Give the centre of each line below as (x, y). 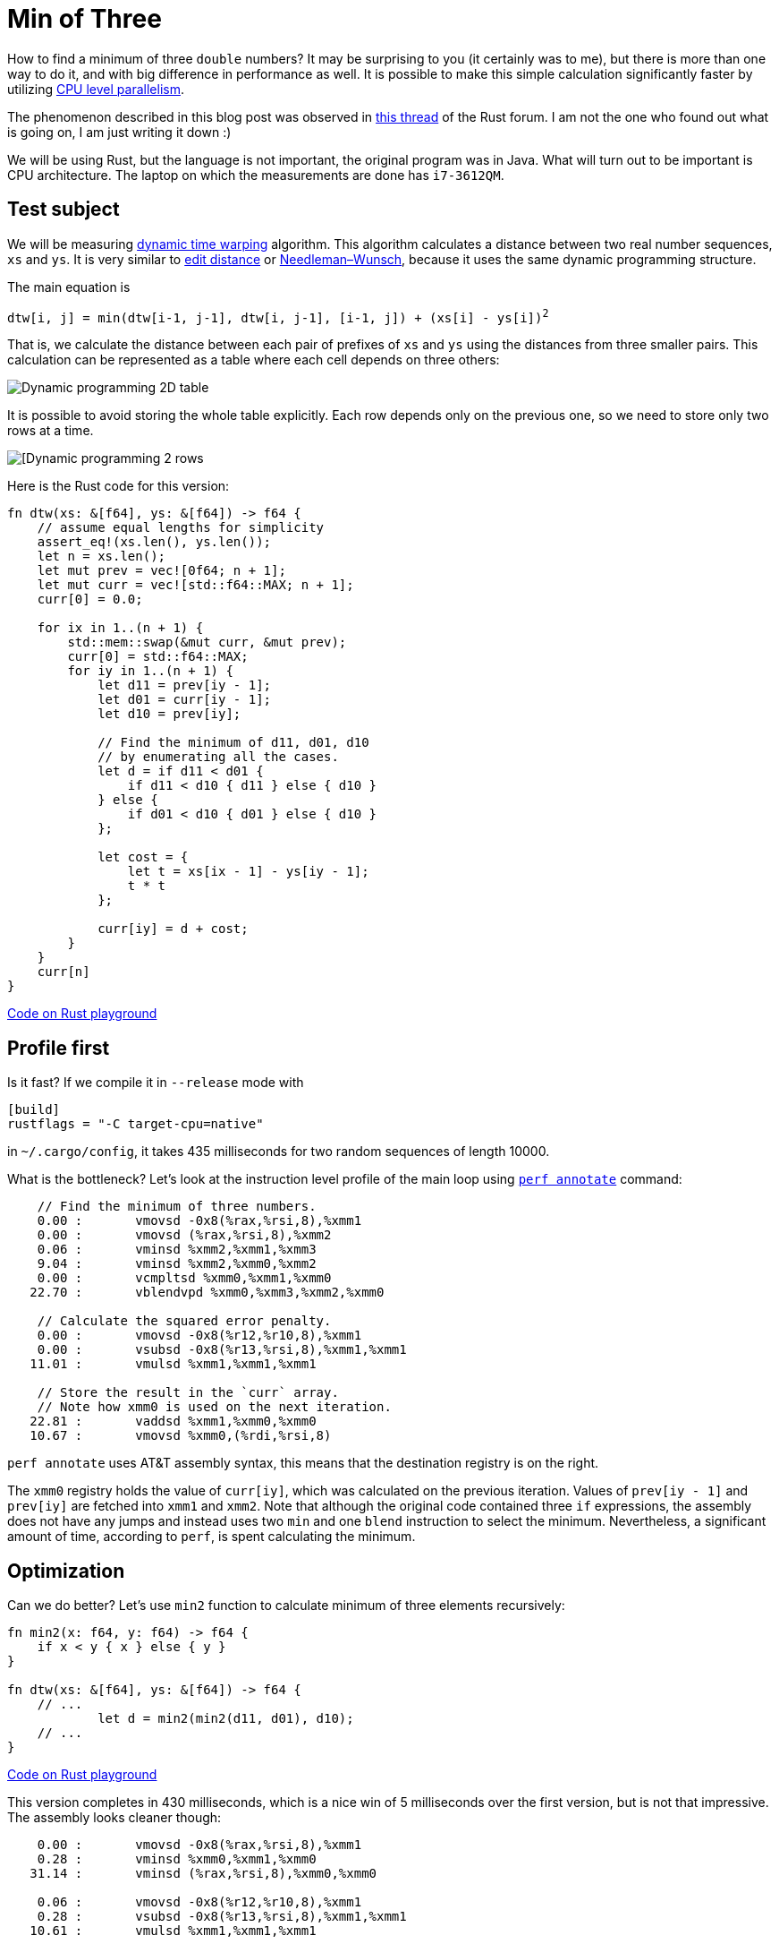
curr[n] (64, 972)
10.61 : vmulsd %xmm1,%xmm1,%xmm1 (173, 1930)
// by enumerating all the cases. (218, 757)
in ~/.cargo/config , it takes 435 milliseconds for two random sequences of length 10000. (279, 1152)
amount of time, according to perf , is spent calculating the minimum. (212, 1537)
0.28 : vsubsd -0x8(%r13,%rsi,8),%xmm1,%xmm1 (222, 1916)
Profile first (59, 1048)
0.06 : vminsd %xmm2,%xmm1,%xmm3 (177, 1250)
